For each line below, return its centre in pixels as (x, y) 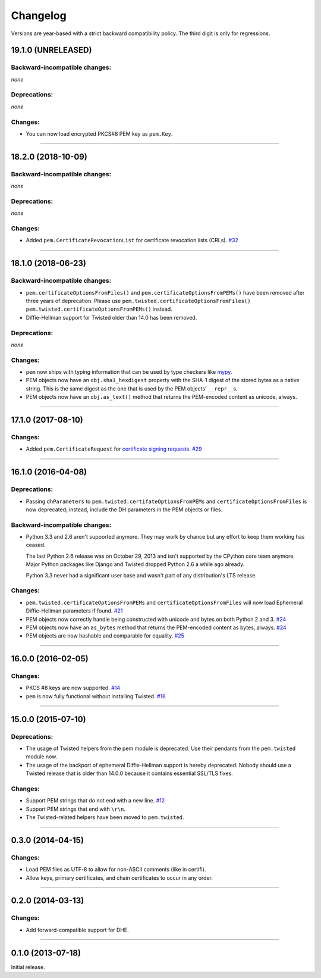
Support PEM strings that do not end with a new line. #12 (95, 801)
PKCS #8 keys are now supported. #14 (73, 688)
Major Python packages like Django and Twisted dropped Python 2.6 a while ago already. (135, 564)
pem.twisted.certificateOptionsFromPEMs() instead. (99, 309)
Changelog (39, 15)
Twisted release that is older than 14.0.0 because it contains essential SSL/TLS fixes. (129, 773)
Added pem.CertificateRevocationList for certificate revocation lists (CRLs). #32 (132, 240)
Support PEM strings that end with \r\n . (76, 809)
